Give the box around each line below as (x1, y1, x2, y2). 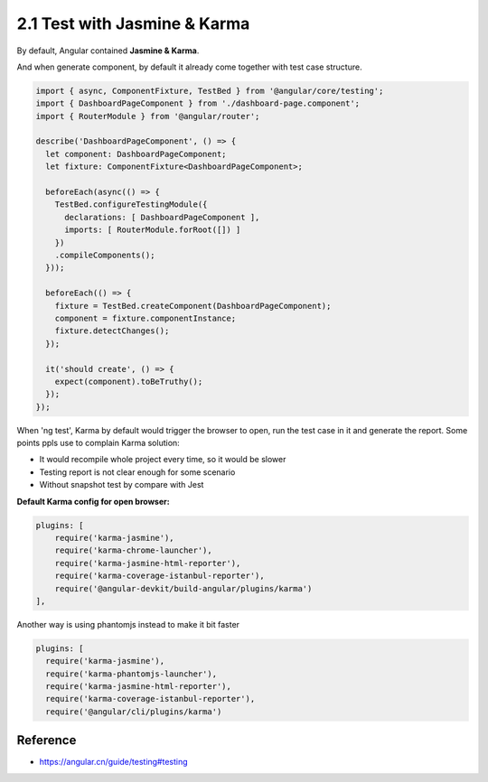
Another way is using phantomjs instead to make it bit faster (16, 619, 239, 629)
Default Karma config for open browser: (16, 496, 171, 507)
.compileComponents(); (54, 250, 155, 260)
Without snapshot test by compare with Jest (39, 479, 204, 490)
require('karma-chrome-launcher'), (54, 545, 212, 555)
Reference (16, 732, 77, 749)
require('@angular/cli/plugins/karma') (45, 706, 222, 717)
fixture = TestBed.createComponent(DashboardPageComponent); (54, 301, 332, 311)
